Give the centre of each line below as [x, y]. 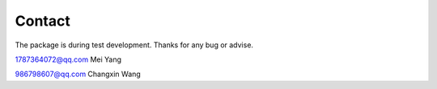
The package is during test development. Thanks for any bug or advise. [134, 45]
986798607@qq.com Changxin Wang [78, 74]
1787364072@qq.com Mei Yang [68, 59]
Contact [42, 21]
